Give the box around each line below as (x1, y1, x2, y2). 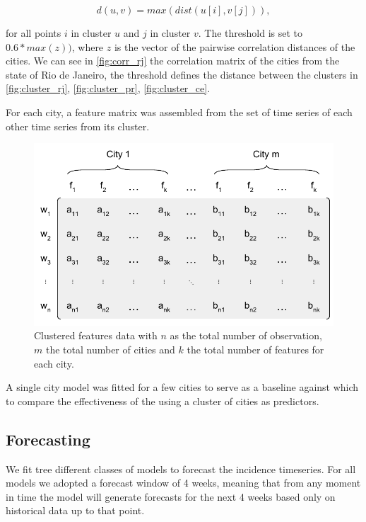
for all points (6, 25, 61, 40)
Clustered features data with (34, 328, 158, 343)
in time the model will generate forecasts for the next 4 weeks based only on (6, 489, 336, 504)
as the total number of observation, (170, 328, 322, 343)
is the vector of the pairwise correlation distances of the (114, 39, 355, 54)
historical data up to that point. (6, 503, 145, 518)
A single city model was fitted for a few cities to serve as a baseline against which (6, 380, 359, 395)
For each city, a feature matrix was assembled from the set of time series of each (6, 104, 353, 119)
